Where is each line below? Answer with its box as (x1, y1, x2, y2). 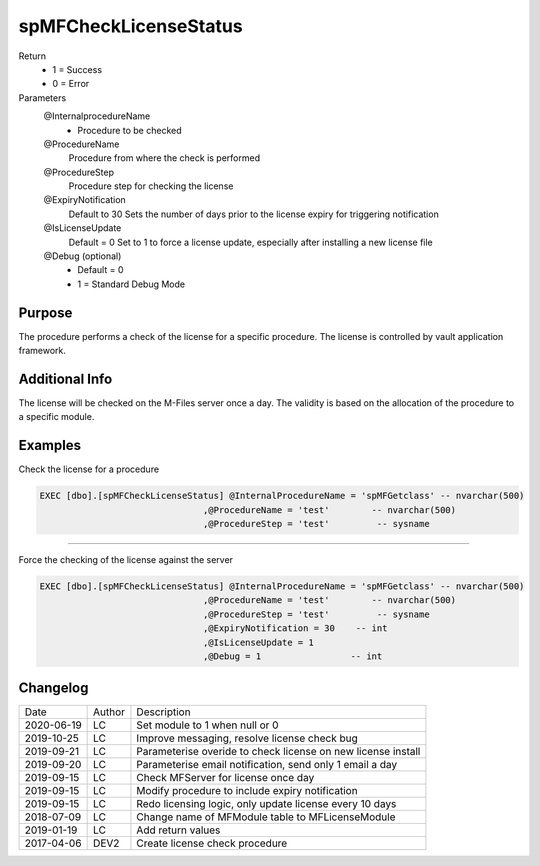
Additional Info (18, 370, 113, 387)
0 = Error (52, 78, 90, 90)
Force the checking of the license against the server (18, 554, 234, 566)
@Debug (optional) (43, 250, 122, 262)
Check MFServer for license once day (136, 771, 315, 785)
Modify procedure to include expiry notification (136, 784, 359, 798)
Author (93, 705, 125, 719)
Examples (18, 437, 82, 454)
